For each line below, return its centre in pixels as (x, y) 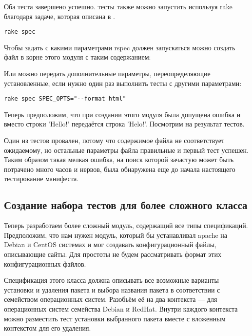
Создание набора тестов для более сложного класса (126, 205)
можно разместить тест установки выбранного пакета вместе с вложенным (115, 318)
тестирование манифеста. (41, 178)
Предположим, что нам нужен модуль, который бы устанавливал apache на (116, 235)
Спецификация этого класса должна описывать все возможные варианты (111, 280)
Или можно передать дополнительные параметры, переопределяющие (107, 73)
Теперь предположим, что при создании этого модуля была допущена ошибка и (122, 114)
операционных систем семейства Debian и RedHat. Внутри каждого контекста (121, 308)
